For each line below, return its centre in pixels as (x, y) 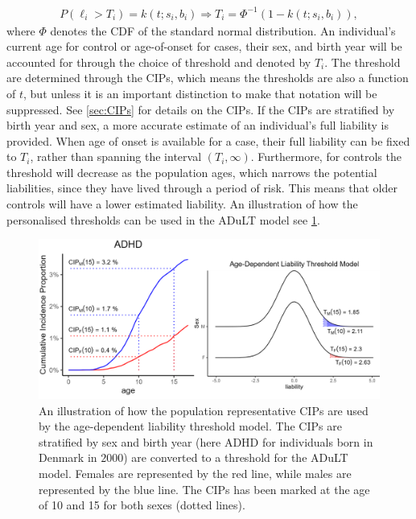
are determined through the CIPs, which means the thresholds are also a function (208, 78)
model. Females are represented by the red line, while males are (195, 473)
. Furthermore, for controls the (326, 157)
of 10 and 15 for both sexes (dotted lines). (142, 505)
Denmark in (68, 457)
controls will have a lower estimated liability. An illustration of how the (182, 204)
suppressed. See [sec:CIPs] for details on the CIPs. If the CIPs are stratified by (201, 109)
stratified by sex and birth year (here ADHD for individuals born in (206, 441)
